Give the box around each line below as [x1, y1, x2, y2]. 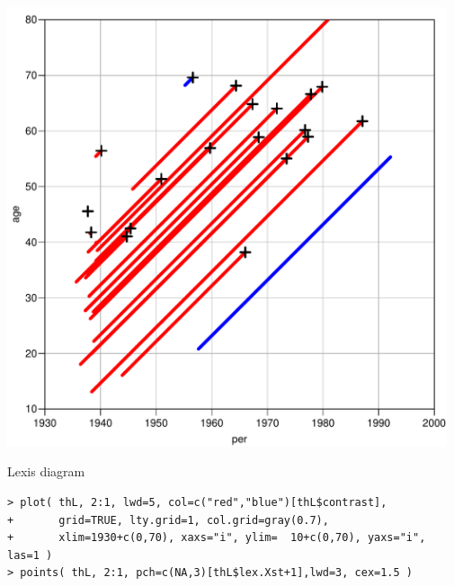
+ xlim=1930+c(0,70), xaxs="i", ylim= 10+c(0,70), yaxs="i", [7, 531, 426, 545]
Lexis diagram [7, 462, 85, 481]
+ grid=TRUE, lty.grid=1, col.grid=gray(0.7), [7, 513, 329, 527]
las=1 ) [7, 548, 53, 562]
